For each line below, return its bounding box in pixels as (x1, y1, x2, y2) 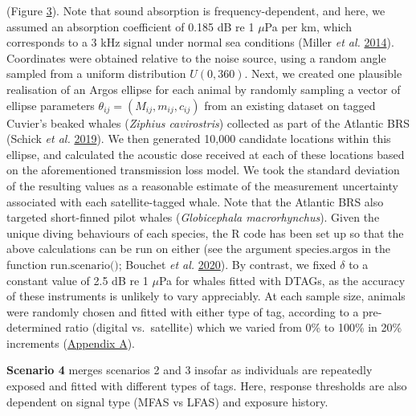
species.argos (296, 244, 358, 256)
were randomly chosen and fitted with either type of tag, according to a (6, 303, 359, 320)
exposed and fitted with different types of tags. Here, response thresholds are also (6, 377, 407, 394)
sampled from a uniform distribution (6, 65, 186, 82)
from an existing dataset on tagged (204, 96, 376, 113)
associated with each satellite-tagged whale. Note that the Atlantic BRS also (6, 193, 384, 210)
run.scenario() (50, 259, 119, 271)
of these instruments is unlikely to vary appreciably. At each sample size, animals (6, 288, 406, 304)
